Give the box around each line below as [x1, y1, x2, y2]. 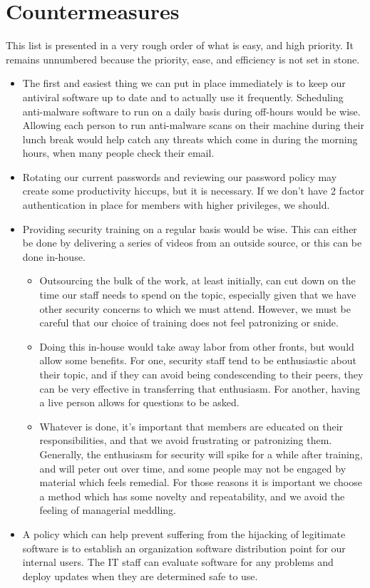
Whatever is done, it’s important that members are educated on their [39, 418, 344, 433]
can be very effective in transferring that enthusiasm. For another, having [39, 381, 361, 396]
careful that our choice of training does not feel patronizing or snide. [39, 315, 339, 330]
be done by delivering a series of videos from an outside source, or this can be [22, 235, 362, 250]
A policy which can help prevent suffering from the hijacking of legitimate [22, 526, 346, 541]
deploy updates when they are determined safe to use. [22, 568, 258, 583]
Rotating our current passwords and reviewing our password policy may [22, 169, 337, 184]
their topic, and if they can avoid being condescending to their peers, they [39, 367, 364, 381]
